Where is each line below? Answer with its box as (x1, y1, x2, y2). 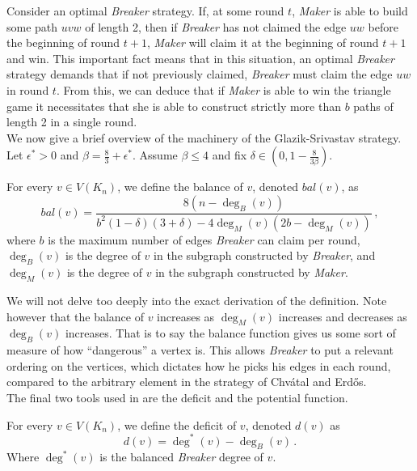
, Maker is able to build (292, 2, 408, 19)
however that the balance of (6, 308, 144, 325)
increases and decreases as (278, 308, 407, 325)
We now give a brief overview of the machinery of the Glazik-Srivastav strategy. (6, 129, 402, 146)
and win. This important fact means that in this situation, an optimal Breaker (6, 49, 394, 66)
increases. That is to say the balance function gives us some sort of (65, 325, 396, 342)
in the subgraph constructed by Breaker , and (154, 247, 376, 264)
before (368, 18, 398, 35)
